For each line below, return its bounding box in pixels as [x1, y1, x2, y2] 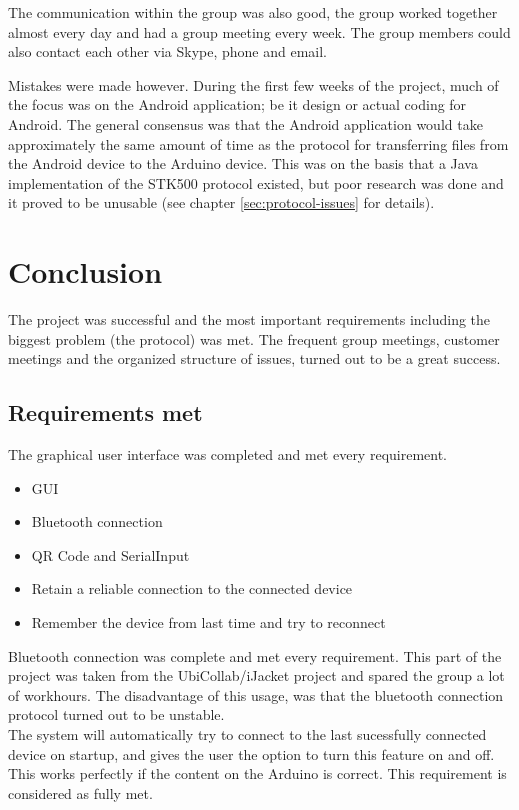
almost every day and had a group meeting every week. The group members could [8, 21, 511, 42]
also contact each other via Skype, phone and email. [8, 41, 328, 62]
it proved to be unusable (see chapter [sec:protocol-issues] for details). [8, 192, 435, 213]
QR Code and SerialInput [31, 544, 190, 565]
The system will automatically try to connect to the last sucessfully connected [8, 723, 487, 744]
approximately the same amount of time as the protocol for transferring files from [8, 133, 509, 154]
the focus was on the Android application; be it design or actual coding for [8, 94, 467, 115]
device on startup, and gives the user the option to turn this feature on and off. [8, 743, 495, 764]
